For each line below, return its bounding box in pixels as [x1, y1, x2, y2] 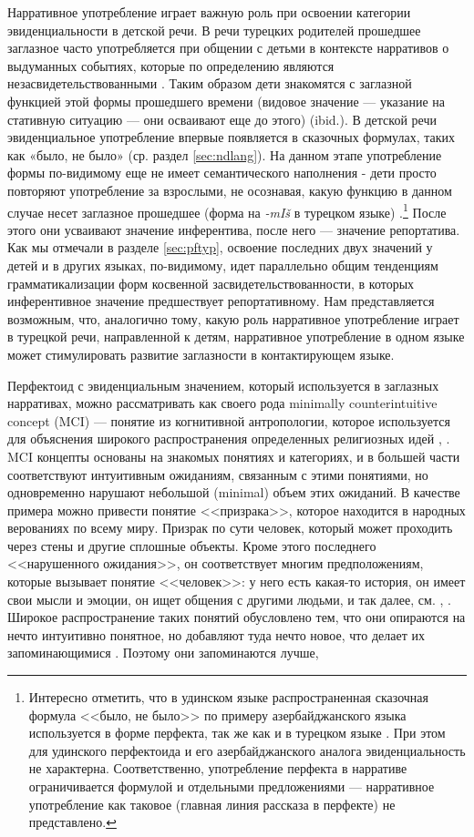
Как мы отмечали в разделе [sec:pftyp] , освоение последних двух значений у [7, 238, 433, 257]
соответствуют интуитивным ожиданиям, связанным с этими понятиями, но [7, 464, 428, 484]
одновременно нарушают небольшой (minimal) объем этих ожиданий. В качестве [7, 483, 460, 502]
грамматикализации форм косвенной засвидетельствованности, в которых [7, 273, 415, 292]
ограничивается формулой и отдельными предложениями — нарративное [28, 777, 435, 795]
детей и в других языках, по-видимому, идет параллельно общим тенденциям [7, 255, 438, 274]
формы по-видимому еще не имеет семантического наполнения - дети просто [7, 163, 437, 182]
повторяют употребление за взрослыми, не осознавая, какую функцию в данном [7, 180, 452, 199]
